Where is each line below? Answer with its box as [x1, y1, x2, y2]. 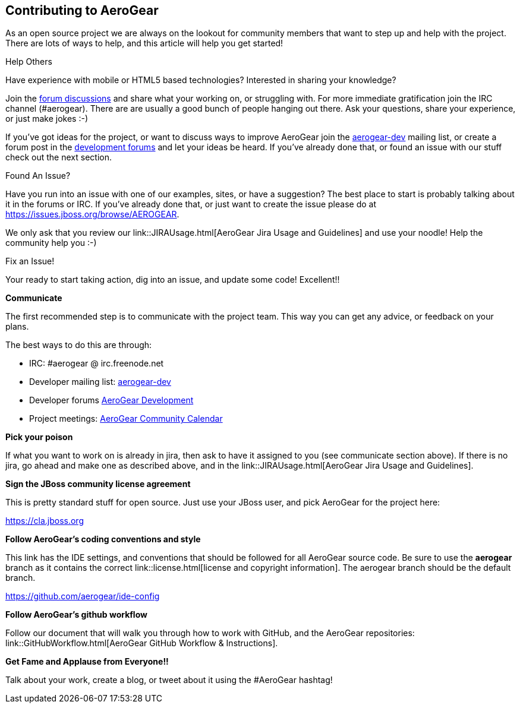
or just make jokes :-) [5, 113, 88, 124]
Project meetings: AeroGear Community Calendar [29, 413, 223, 424]
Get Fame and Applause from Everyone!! [5, 656, 169, 667]
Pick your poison [5, 432, 73, 442]
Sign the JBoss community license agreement [5, 479, 191, 489]
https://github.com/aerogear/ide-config [5, 591, 160, 602]
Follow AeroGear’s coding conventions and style [5, 534, 201, 545]
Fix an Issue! [5, 256, 55, 267]
